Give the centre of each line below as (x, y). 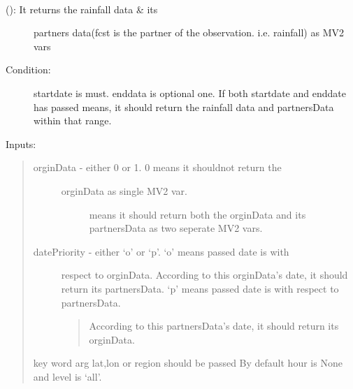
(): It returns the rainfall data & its (82, 9)
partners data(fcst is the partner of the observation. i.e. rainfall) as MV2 (189, 32)
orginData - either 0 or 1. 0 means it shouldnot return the (157, 167)
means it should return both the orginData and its (197, 214)
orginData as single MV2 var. (124, 190)
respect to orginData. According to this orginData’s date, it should (204, 275)
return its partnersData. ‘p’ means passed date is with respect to (200, 288)
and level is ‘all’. (67, 376)
